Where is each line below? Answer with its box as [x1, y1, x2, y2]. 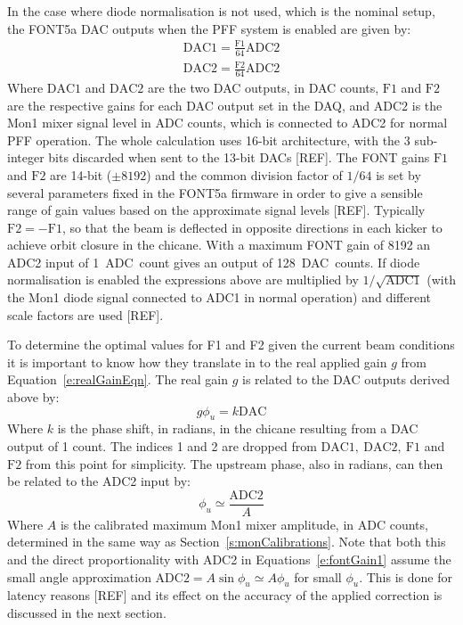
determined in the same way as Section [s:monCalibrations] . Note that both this [7, 532, 446, 551]
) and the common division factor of [146, 165, 343, 184]
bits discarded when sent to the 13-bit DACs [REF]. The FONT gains [48, 148, 430, 167]
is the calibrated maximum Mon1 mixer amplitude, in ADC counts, [60, 514, 428, 533]
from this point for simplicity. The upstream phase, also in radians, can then [25, 454, 443, 473]
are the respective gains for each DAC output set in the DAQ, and [7, 95, 370, 114]
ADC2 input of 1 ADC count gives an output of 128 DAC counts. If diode [7, 252, 420, 271]
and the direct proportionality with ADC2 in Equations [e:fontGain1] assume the [7, 550, 451, 569]
